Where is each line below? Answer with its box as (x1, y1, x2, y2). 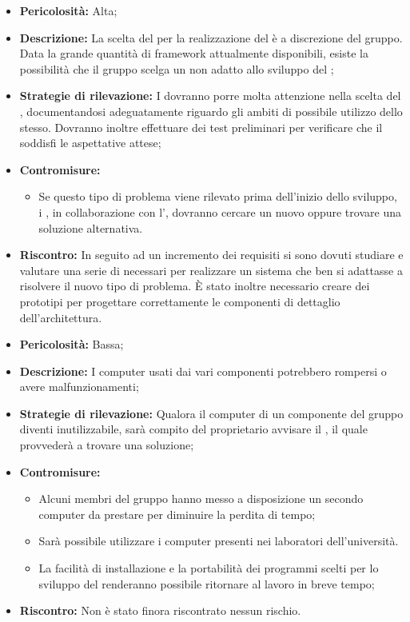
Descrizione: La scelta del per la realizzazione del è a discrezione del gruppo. (19, 29, 403, 46)
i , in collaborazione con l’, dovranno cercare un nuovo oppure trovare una (38, 203, 401, 220)
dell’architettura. (19, 309, 102, 325)
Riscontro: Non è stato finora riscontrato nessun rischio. (19, 602, 301, 619)
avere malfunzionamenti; (19, 378, 139, 395)
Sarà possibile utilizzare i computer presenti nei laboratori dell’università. (38, 532, 399, 549)
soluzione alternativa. (38, 219, 143, 236)
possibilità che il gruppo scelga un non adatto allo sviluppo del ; (19, 60, 334, 77)
